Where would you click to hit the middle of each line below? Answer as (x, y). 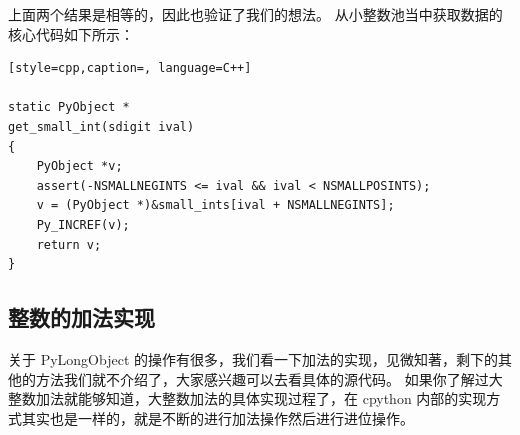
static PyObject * (69, 107)
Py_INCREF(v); (83, 224)
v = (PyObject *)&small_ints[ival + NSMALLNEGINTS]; (215, 205)
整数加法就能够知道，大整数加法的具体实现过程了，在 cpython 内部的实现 (247, 398)
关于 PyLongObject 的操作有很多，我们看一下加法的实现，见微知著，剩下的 (253, 358)
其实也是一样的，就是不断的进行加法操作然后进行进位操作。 (217, 417)
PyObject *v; (79, 166)
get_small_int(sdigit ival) (101, 126)
